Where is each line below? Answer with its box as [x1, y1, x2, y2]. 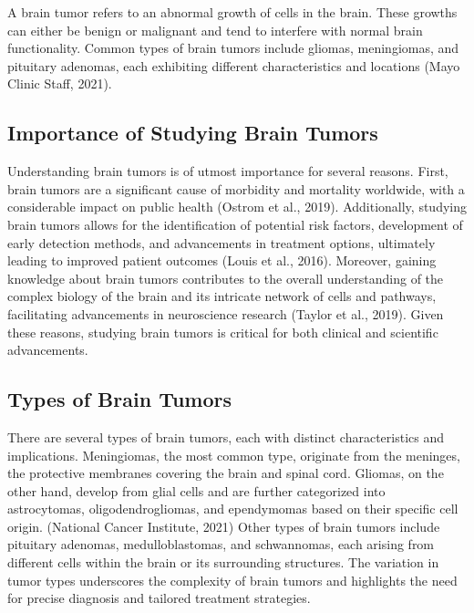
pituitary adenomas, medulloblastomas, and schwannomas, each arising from [7, 535, 435, 554]
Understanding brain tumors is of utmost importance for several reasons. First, [7, 161, 448, 181]
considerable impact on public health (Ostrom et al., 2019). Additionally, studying [7, 197, 467, 216]
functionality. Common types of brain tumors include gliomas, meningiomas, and [7, 38, 459, 57]
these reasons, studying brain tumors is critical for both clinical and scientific [7, 322, 438, 341]
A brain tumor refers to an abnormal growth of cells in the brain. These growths [7, 3, 458, 21]
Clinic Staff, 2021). [7, 74, 112, 93]
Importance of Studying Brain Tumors [7, 119, 378, 147]
